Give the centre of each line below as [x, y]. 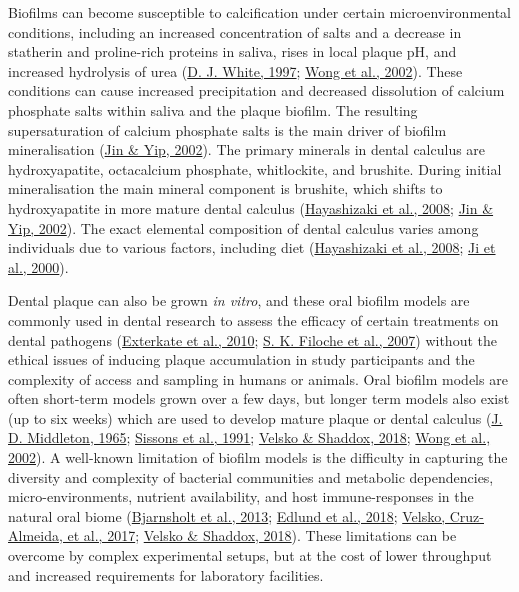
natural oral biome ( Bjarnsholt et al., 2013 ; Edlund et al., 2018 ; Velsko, [227, 515]
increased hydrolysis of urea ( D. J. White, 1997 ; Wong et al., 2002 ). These [235, 70]
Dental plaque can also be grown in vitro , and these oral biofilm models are [239, 300]
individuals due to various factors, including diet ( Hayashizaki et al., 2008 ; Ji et [252, 247]
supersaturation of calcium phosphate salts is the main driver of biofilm [227, 129]
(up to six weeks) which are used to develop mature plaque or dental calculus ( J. [255, 417]
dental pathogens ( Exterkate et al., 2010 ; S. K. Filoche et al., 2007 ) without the [252, 339]
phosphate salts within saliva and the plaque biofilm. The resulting [213, 109]
